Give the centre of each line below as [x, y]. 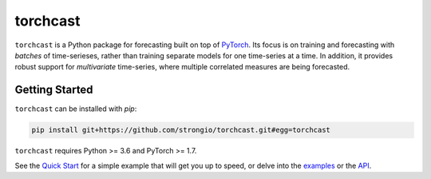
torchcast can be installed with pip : [76, 109]
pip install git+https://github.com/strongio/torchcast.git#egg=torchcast [181, 130]
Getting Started [54, 90]
